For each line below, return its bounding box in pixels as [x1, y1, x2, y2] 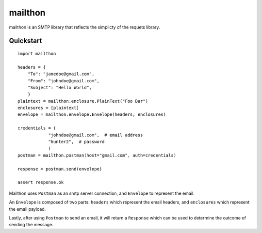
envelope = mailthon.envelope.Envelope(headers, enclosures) [17, 112, 166, 117]
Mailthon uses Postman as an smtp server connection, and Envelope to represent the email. [9, 190, 195, 196]
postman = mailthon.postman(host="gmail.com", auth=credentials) [17, 153, 177, 158]
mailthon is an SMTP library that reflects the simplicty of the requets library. [9, 24, 160, 30]
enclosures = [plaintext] [17, 105, 80, 111]
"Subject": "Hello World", [27, 85, 92, 90]
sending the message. [9, 222, 53, 228]
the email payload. [9, 206, 46, 212]
